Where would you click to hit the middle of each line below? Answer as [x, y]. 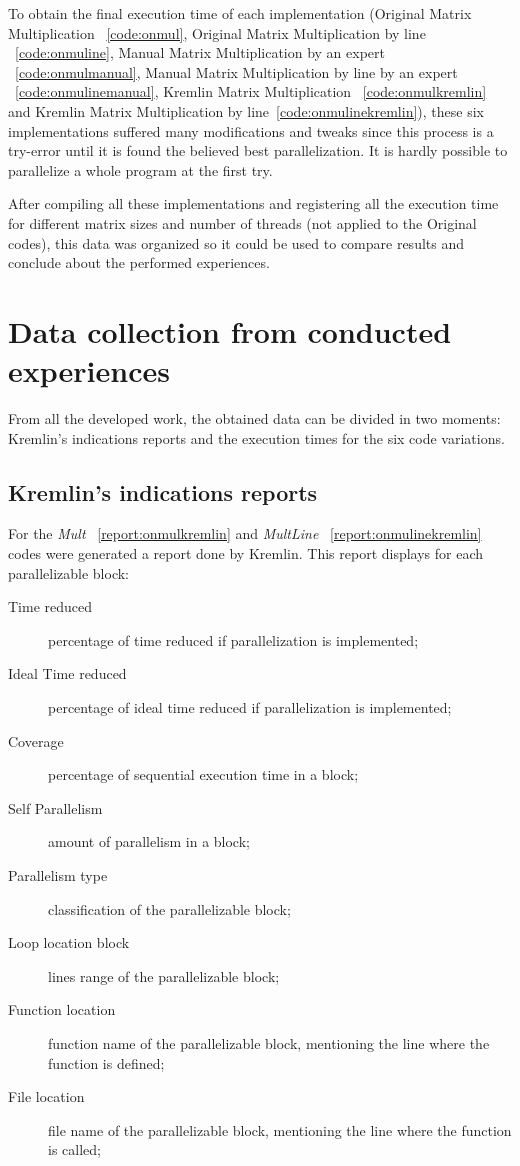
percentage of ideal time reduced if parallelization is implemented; [250, 706]
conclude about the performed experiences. [139, 262]
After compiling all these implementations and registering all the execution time [253, 203]
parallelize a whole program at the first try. [140, 169]
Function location [62, 1009]
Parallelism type [58, 874]
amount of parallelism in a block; [149, 841]
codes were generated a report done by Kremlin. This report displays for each [246, 553]
